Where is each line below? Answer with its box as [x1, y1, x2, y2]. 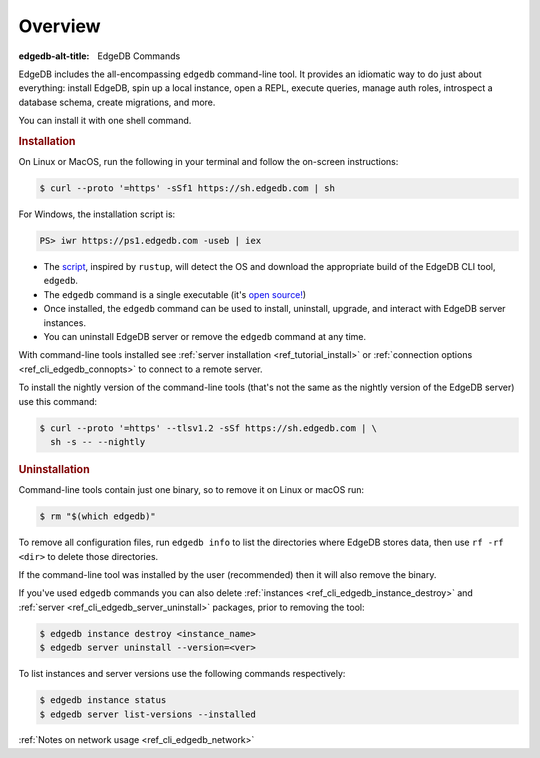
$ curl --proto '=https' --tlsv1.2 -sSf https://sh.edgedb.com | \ [39, 422, 378, 434]
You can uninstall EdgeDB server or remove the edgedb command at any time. [43, 331, 367, 343]
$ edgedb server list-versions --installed [39, 708, 257, 720]
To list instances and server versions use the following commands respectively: [18, 668, 346, 680]
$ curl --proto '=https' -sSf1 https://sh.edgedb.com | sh [39, 183, 335, 194]
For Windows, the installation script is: [18, 208, 176, 220]
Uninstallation [18, 462, 90, 476]
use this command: [18, 395, 98, 407]
